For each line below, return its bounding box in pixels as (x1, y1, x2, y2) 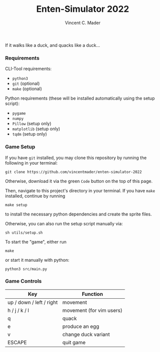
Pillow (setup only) (12, 121, 52, 127)
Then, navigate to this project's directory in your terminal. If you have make (5, 187, 155, 193)
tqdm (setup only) (12, 131, 47, 137)
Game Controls (5, 278, 42, 284)
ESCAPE (7, 339, 27, 346)
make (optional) (12, 86, 42, 92)
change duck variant (62, 331, 110, 338)
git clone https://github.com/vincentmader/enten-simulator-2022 (5, 169, 142, 175)
